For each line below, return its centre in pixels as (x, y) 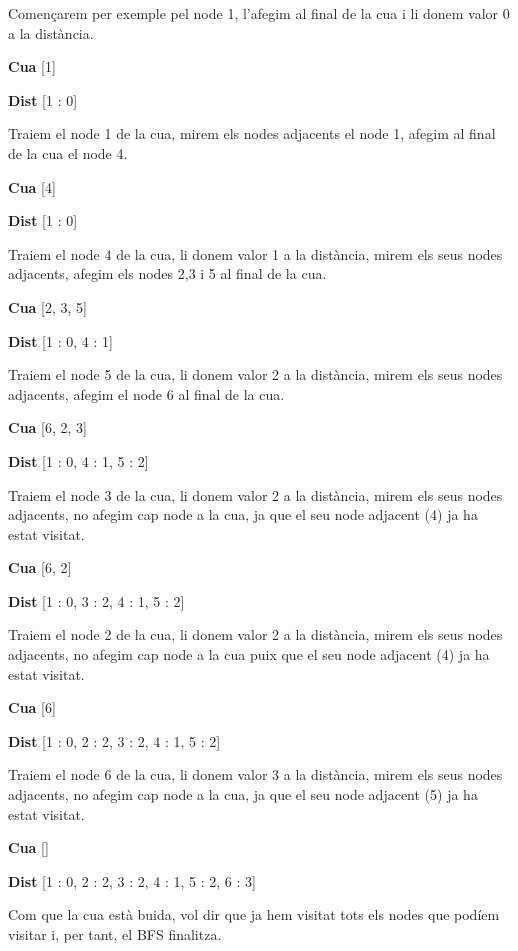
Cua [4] (32, 186)
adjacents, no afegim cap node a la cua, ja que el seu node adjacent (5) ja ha (243, 794)
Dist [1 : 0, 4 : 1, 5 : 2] (78, 460)
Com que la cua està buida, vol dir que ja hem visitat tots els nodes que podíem (254, 914)
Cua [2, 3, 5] (47, 306)
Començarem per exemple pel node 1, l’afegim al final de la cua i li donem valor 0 (259, 13)
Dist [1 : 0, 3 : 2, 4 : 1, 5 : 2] (96, 600)
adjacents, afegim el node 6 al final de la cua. (146, 393)
